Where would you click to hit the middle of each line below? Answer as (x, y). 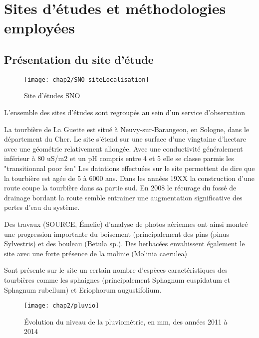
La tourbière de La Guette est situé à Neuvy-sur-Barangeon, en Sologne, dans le (127, 129)
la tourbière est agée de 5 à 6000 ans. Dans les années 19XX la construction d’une (129, 178)
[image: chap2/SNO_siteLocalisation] (87, 80)
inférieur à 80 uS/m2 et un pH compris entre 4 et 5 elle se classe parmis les (119, 158)
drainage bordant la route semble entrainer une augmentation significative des (123, 197)
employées (39, 28)
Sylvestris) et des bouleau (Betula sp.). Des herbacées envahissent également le (125, 244)
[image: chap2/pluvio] (62, 306)
